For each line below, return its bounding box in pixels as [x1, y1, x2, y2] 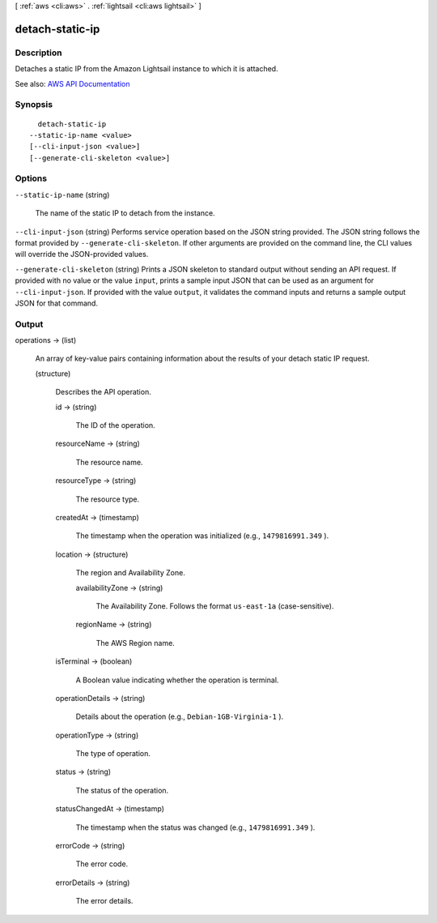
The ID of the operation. [75, 421, 155, 430]
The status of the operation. [75, 785, 169, 795]
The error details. [75, 896, 134, 906]
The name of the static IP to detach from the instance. [35, 208, 215, 218]
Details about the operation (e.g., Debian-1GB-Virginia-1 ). [75, 711, 284, 721]
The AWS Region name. [95, 638, 176, 647]
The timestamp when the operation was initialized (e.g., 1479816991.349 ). [75, 531, 329, 541]
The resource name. [75, 457, 143, 467]
